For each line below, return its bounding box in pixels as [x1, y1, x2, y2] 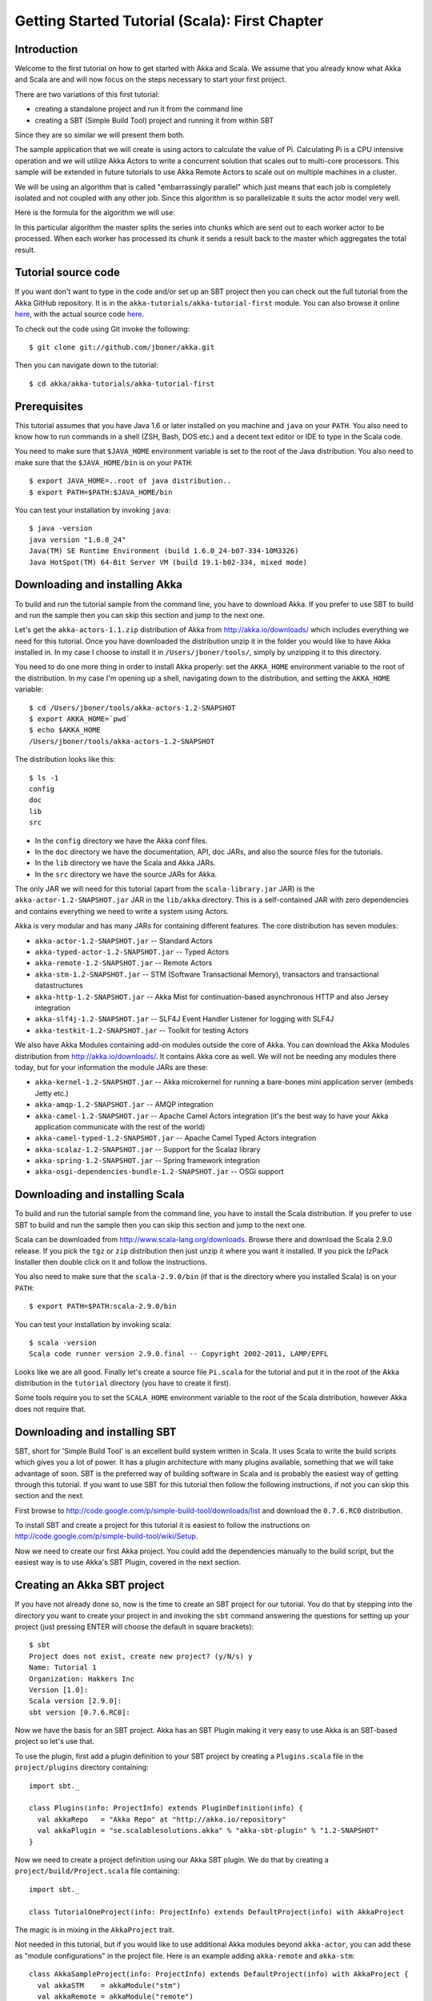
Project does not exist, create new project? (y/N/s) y [29, 1651, 253, 1661]
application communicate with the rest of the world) [34, 1121, 206, 1132]
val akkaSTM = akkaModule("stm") [37, 1981, 182, 1990]
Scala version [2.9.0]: [29, 1697, 122, 1706]
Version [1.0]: [29, 1685, 89, 1694]
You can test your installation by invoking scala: [14, 1319, 172, 1329]
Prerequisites [14, 399, 83, 413]
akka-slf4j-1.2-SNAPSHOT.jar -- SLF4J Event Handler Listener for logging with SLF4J [34, 1014, 334, 1024]
